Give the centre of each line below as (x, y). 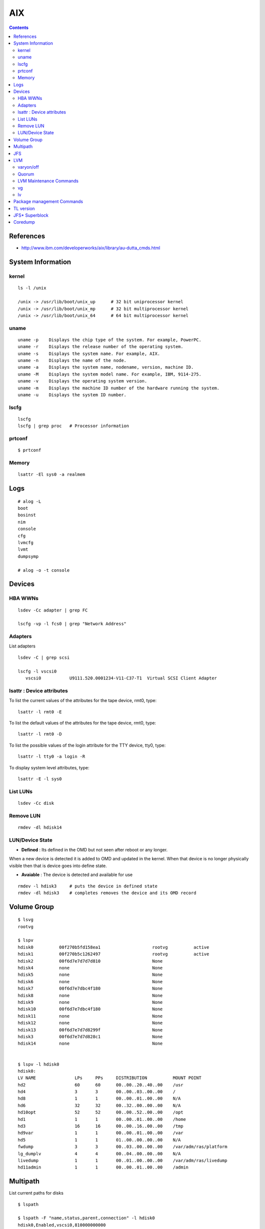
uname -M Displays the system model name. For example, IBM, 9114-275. (110, 374)
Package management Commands (48, 202)
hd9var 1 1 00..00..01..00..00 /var (101, 1133)
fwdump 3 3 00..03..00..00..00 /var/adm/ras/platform (123, 1147)
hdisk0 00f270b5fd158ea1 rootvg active (114, 947)
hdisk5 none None (90, 975)
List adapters (22, 646)
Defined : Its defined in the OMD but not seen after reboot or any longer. (94, 849)
